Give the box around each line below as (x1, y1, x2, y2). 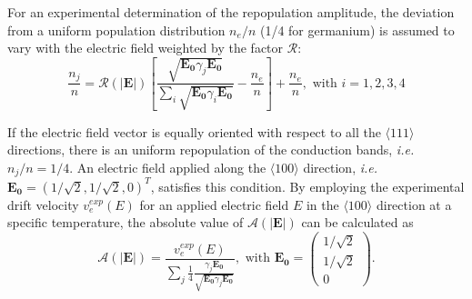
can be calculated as (301, 213, 414, 232)
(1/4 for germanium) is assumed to (259, 20, 455, 39)
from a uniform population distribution (7, 20, 226, 39)
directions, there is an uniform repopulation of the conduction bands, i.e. (7, 140, 415, 159)
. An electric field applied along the (69, 157, 266, 176)
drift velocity (7, 194, 79, 214)
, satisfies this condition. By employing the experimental (150, 176, 465, 195)
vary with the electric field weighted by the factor (7, 38, 284, 57)
